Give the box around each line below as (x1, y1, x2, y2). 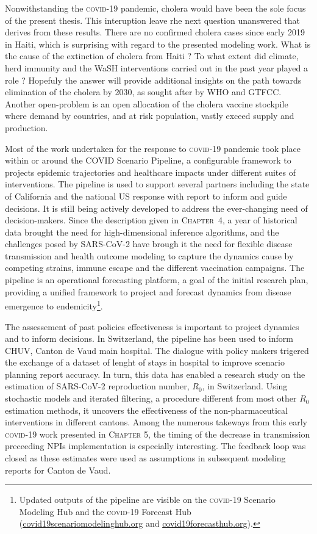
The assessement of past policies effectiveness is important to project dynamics (5, 320, 299, 333)
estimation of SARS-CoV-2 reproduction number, (5, 380, 190, 392)
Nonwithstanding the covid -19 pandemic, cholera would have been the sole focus (5, 2, 306, 14)
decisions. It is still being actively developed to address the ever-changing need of (5, 201, 308, 214)
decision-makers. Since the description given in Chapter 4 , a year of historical (5, 214, 297, 226)
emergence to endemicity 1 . (5, 298, 103, 312)
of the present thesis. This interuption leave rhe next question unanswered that (5, 13, 301, 26)
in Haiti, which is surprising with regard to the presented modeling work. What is (5, 37, 311, 50)
